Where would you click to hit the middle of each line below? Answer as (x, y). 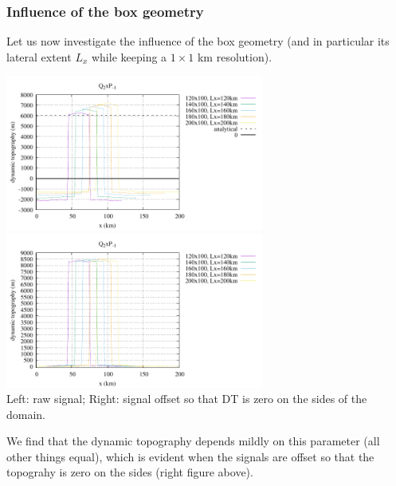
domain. (26, 414)
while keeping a (129, 56)
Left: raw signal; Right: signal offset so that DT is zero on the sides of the (187, 399)
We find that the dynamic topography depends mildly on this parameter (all (193, 441)
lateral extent (39, 56)
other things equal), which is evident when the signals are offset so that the (190, 456)
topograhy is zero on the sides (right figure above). (130, 472)
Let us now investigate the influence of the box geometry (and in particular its (198, 41)
